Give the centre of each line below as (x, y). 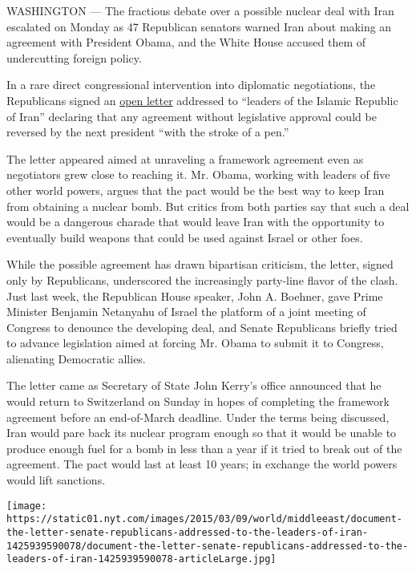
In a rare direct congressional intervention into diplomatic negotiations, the (191, 85)
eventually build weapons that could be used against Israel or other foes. (185, 237)
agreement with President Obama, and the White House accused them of (186, 42)
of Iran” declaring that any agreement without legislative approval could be (192, 116)
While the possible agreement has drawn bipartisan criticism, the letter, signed (200, 264)
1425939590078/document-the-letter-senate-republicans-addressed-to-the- (208, 546)
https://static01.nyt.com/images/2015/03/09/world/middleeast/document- (204, 519)
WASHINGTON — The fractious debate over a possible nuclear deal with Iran (200, 10)
